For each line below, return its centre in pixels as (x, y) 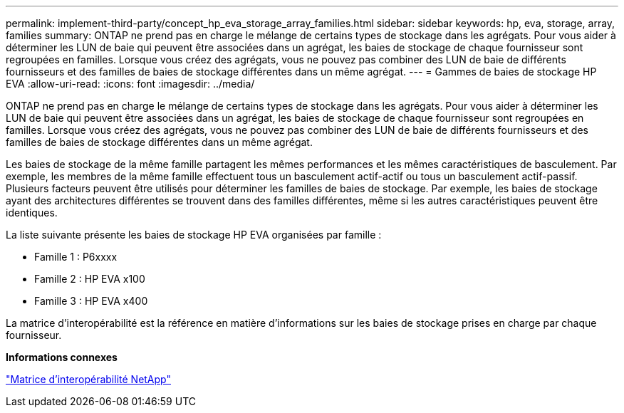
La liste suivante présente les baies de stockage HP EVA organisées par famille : (194, 235)
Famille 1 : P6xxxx (76, 257)
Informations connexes (62, 357)
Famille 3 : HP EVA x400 (91, 301)
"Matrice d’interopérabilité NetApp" (88, 379)
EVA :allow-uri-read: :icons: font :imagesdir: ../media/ (130, 84)
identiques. (32, 213)
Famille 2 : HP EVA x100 (90, 279)
